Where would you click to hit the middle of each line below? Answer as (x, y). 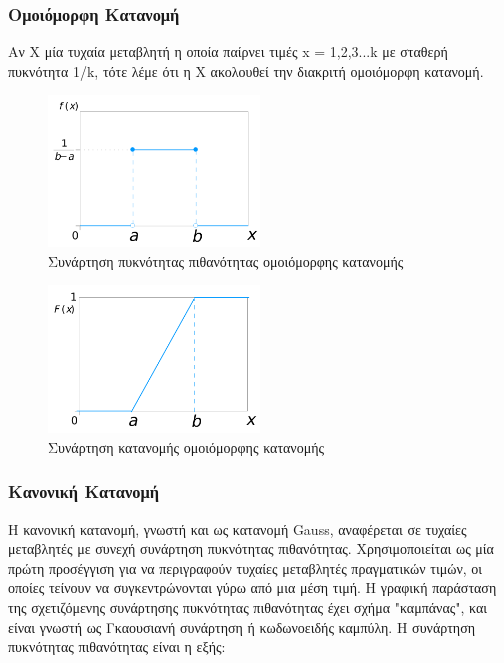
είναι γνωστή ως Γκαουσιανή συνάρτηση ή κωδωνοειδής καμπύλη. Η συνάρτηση (242, 626)
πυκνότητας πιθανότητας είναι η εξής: (117, 646)
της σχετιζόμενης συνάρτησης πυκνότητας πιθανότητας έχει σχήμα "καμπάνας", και (248, 607)
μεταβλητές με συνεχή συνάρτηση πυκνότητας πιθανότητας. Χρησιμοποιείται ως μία (251, 548)
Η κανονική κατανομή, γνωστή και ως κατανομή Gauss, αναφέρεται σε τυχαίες (237, 528)
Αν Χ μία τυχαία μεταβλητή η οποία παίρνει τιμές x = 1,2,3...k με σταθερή (228, 51)
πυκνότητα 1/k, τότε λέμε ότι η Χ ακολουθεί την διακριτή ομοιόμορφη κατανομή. (246, 70)
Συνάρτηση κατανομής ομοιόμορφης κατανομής (186, 446)
